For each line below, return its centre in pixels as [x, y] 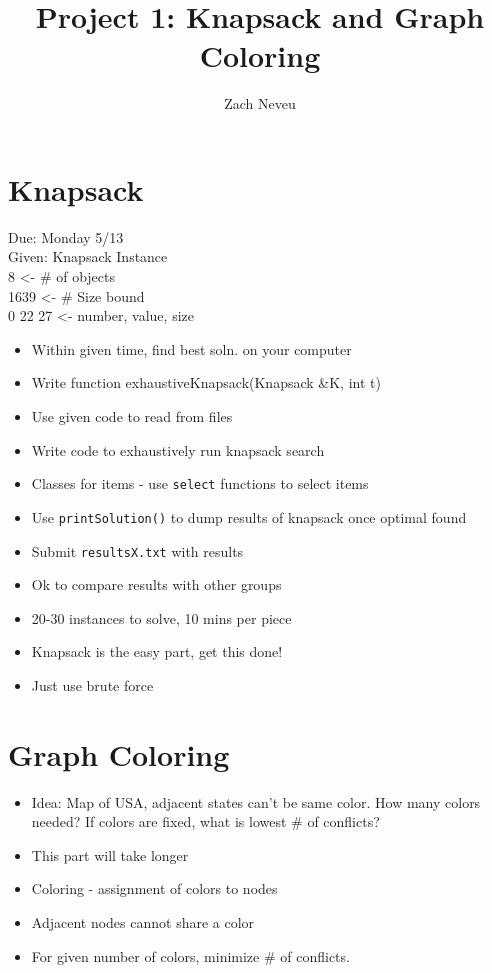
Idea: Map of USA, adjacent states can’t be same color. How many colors [256, 801]
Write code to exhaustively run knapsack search [178, 449]
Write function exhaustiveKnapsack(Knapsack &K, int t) [206, 382]
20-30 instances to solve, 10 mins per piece [161, 617]
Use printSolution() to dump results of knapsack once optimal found [249, 516]
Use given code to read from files [132, 416]
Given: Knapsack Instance [88, 256]
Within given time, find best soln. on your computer [191, 348]
